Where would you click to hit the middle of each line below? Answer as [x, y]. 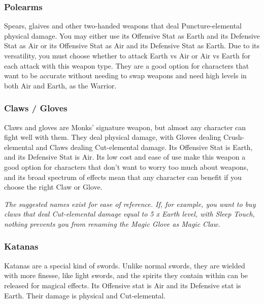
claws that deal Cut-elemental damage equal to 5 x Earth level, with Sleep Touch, [129, 214]
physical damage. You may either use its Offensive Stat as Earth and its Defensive [132, 35]
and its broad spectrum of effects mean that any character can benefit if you [123, 177]
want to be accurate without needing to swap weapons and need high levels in [125, 75]
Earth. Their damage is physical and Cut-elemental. [85, 295]
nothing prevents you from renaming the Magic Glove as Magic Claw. [112, 223]
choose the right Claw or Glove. [53, 187]
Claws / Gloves [36, 108]
